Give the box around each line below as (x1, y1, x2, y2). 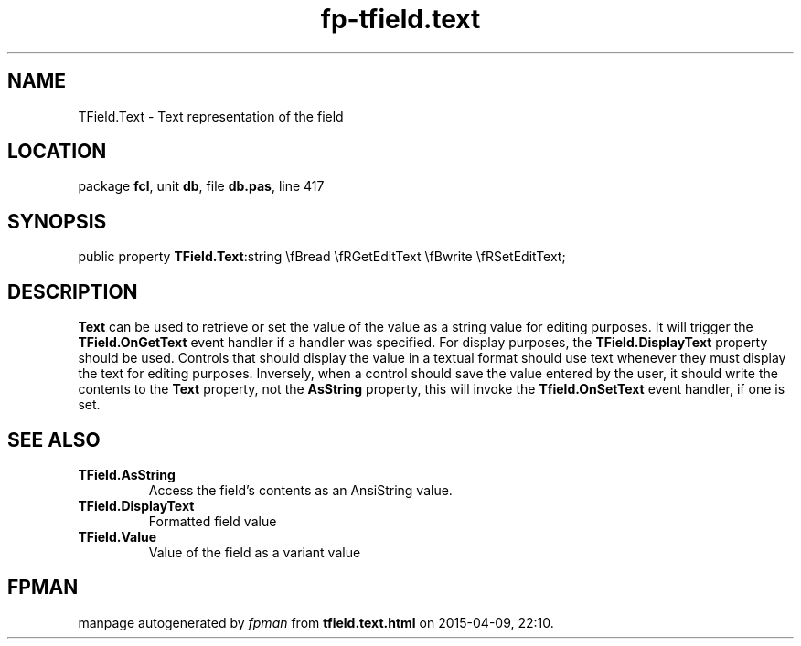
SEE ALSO (7, 428, 101, 451)
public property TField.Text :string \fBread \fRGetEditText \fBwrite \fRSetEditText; (78, 249, 566, 265)
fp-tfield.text (320, 4, 481, 35)
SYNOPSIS (7, 209, 107, 233)
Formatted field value (148, 513, 277, 529)
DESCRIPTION (7, 280, 138, 303)
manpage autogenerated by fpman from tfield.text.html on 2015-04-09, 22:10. (78, 614, 554, 630)
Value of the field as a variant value (148, 544, 361, 560)
